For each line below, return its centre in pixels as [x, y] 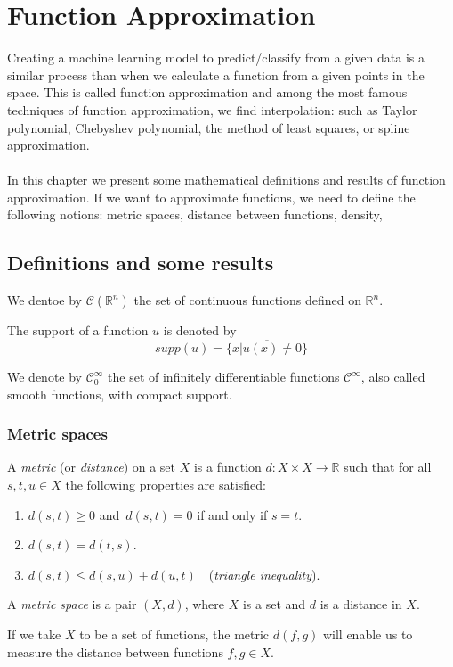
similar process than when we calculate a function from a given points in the [216, 74]
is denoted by [200, 330]
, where [205, 604]
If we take [34, 634]
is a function [227, 467]
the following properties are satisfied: [166, 485]
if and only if [232, 514]
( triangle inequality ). [264, 574]
